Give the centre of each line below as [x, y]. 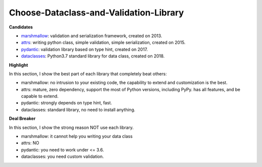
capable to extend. [40, 96]
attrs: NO [30, 143]
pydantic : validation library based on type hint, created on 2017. [84, 49]
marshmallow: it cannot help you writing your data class [77, 136]
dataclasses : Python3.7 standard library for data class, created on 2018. [93, 56]
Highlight [19, 65]
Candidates [21, 27]
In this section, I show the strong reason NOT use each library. [71, 127]
